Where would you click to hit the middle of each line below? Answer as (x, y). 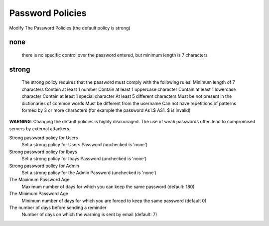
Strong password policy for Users (44, 138)
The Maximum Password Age (39, 180)
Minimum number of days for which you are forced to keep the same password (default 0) (114, 201)
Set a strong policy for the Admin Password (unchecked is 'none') (89, 173)
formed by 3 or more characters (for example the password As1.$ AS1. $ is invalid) (106, 110)
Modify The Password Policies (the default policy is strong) (70, 28)
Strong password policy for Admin (44, 166)
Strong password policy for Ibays (43, 152)
